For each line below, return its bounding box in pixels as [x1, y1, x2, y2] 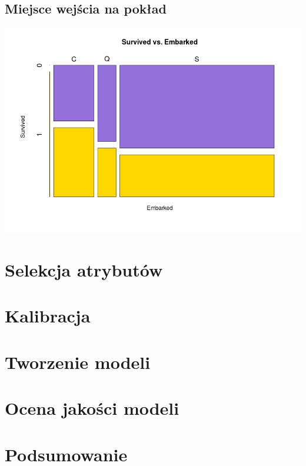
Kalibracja [5, 304, 91, 328]
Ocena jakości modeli [5, 396, 179, 420]
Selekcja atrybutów [5, 258, 163, 282]
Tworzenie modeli [5, 349, 151, 374]
